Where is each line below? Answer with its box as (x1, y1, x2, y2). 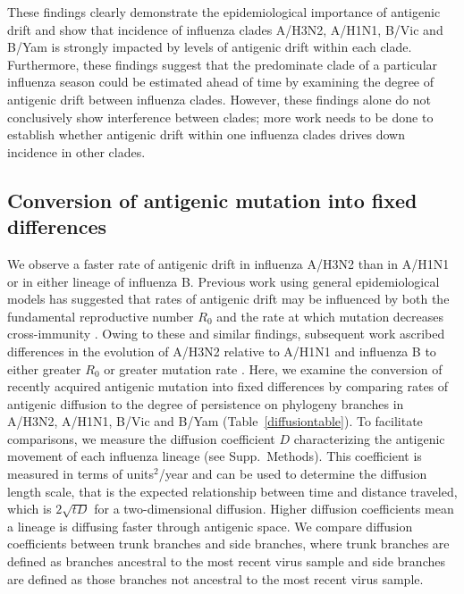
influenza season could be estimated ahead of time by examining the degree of (7, 72, 434, 91)
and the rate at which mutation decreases (216, 306, 444, 325)
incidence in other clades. (7, 142, 146, 161)
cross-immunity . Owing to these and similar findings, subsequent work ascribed (7, 324, 445, 343)
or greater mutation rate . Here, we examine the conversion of (104, 359, 443, 378)
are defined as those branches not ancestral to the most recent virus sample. (7, 569, 424, 588)
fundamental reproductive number (7, 306, 194, 325)
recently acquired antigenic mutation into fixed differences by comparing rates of (7, 377, 449, 396)
